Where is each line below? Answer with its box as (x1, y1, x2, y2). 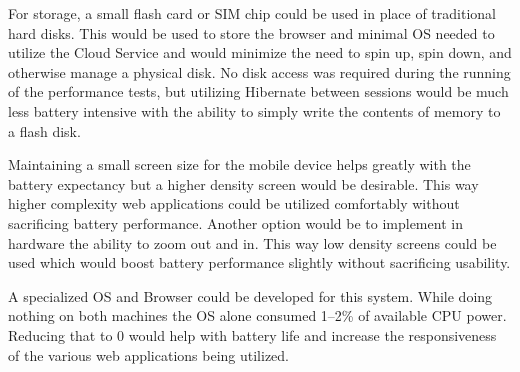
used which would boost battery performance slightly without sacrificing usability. (8, 252, 511, 273)
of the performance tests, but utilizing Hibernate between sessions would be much (8, 81, 509, 102)
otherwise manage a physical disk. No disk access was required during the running (8, 61, 511, 82)
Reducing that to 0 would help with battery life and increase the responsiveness (8, 324, 497, 345)
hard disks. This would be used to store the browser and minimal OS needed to (8, 22, 495, 43)
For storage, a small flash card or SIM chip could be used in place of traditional (8, 3, 496, 23)
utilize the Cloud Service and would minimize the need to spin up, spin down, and (8, 42, 512, 63)
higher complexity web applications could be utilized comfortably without (8, 193, 460, 214)
